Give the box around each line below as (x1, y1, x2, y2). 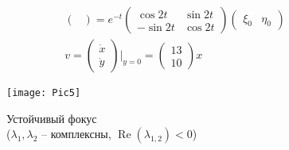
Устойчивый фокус (6, 110, 97, 126)
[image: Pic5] (6, 87, 81, 99)
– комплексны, (41, 125, 111, 142)
